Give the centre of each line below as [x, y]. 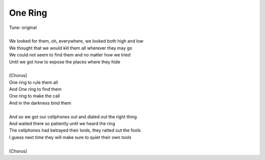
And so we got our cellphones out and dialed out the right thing [73, 117]
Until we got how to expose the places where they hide [65, 62]
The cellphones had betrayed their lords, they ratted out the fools [75, 131]
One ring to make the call [34, 96]
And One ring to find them [35, 89]
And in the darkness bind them [40, 103]
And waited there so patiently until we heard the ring [62, 124]
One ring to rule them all [34, 82]
